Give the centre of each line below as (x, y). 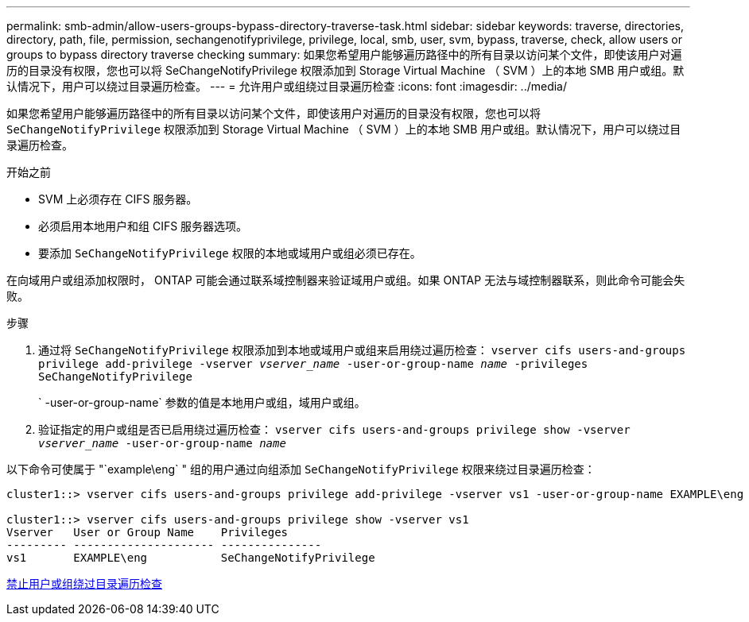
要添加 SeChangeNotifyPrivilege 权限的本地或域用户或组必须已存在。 (230, 253)
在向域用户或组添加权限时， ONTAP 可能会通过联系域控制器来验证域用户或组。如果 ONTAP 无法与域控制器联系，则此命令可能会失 (346, 280)
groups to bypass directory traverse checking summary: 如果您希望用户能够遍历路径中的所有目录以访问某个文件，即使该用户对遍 (344, 54)
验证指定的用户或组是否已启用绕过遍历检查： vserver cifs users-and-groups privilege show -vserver (334, 429)
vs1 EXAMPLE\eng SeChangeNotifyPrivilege (191, 558)
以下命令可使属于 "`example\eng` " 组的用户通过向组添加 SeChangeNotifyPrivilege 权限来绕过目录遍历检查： (301, 469)
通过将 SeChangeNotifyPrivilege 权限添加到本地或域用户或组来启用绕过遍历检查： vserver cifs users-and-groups (362, 350)
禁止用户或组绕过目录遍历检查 (84, 583)
